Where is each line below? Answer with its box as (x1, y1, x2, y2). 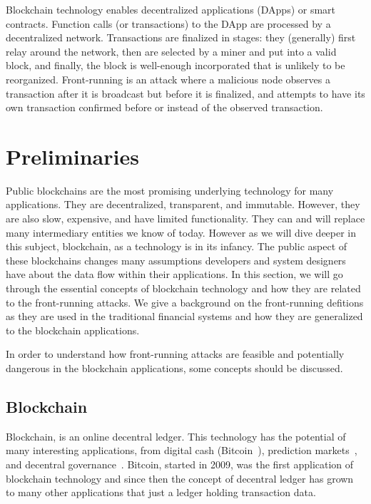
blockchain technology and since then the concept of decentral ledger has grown (6, 470, 354, 485)
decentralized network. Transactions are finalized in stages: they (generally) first (6, 30, 356, 45)
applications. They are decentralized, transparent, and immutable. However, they (6, 197, 360, 212)
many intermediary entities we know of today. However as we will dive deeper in (6, 225, 357, 240)
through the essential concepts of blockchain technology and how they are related (6, 281, 361, 296)
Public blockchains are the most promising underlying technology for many (6, 182, 334, 197)
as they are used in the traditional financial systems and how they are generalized (6, 309, 363, 324)
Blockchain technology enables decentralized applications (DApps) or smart (6, 2, 336, 16)
